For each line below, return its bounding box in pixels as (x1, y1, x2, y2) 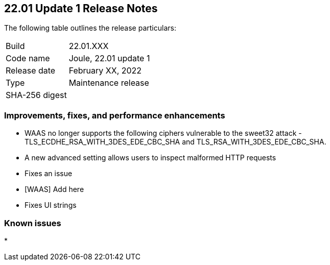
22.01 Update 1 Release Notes (4, 2, 158, 15)
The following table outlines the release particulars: (4, 23, 176, 33)
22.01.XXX (68, 41, 109, 52)
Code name (6, 53, 50, 64)
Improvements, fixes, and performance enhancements (4, 110, 225, 121)
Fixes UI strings (25, 201, 77, 210)
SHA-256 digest (6, 90, 67, 101)
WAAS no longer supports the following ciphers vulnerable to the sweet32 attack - (25, 129, 302, 138)
